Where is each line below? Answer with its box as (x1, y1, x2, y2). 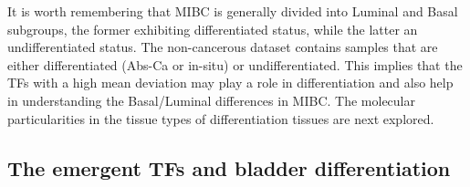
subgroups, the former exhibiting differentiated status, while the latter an (7, 19, 418, 38)
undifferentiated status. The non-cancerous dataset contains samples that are (7, 37, 438, 57)
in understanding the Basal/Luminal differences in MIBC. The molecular (7, 90, 415, 109)
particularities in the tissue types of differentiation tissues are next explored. (7, 109, 434, 128)
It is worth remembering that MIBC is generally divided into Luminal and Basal (7, 2, 458, 20)
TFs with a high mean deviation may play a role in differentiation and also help (7, 73, 454, 92)
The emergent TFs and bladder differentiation (7, 153, 451, 182)
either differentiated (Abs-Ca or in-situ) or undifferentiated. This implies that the (7, 55, 463, 74)
